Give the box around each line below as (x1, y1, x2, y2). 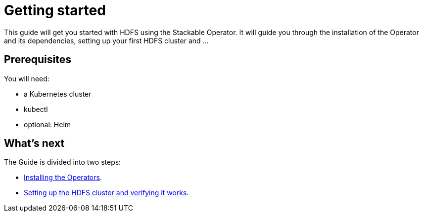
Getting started (4, 2, 106, 19)
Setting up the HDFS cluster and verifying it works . (24, 188, 189, 197)
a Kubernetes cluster (24, 89, 92, 98)
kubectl (24, 105, 48, 113)
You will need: (4, 74, 49, 83)
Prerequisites (4, 53, 71, 66)
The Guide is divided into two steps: (4, 158, 121, 167)
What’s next (4, 137, 65, 150)
